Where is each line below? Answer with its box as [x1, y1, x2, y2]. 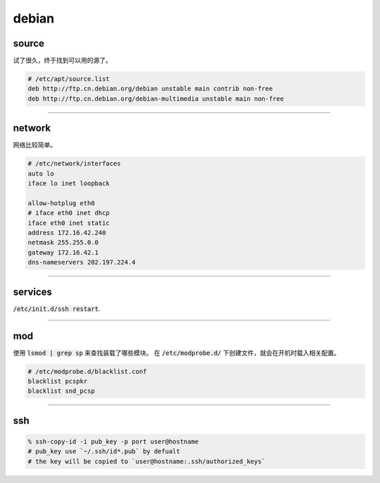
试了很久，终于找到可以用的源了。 [13, 56, 112, 65]
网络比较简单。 [13, 141, 56, 149]
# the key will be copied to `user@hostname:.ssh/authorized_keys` [27, 457, 266, 465]
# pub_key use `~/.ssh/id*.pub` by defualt [27, 448, 181, 456]
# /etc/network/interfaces [27, 159, 121, 168]
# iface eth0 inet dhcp [27, 209, 110, 217]
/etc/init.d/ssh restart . [13, 304, 101, 313]
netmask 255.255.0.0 [27, 238, 99, 247]
